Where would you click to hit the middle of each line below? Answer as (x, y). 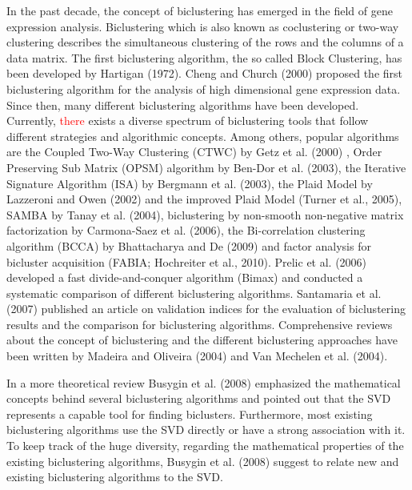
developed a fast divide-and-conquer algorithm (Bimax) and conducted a (185, 277)
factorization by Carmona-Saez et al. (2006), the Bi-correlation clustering (186, 230)
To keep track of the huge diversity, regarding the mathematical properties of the (205, 446)
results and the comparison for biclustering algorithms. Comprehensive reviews (200, 324)
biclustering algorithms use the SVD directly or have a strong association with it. (206, 430)
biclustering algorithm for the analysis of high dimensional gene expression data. (204, 88)
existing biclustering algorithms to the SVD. (115, 477)
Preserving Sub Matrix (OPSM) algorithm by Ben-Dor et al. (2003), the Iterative (206, 167)
